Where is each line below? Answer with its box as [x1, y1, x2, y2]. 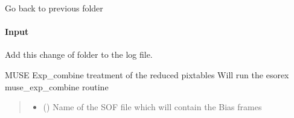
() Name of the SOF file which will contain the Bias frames [43, 101, 262, 113]
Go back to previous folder [5, 2, 103, 14]
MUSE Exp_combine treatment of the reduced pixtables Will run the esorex [5, 68, 289, 81]
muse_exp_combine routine [5, 80, 109, 93]
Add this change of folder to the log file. [5, 48, 153, 61]
